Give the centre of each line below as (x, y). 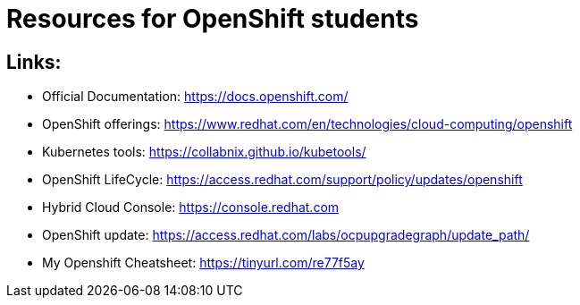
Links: (34, 62)
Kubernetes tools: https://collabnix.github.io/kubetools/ (204, 152)
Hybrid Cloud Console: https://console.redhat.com (191, 208)
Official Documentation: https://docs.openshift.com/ (195, 97)
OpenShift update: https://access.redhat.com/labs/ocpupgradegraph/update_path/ (286, 235)
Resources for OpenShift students (213, 19)
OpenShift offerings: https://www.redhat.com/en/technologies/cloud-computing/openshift (307, 124)
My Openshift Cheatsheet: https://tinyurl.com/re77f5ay (203, 263)
